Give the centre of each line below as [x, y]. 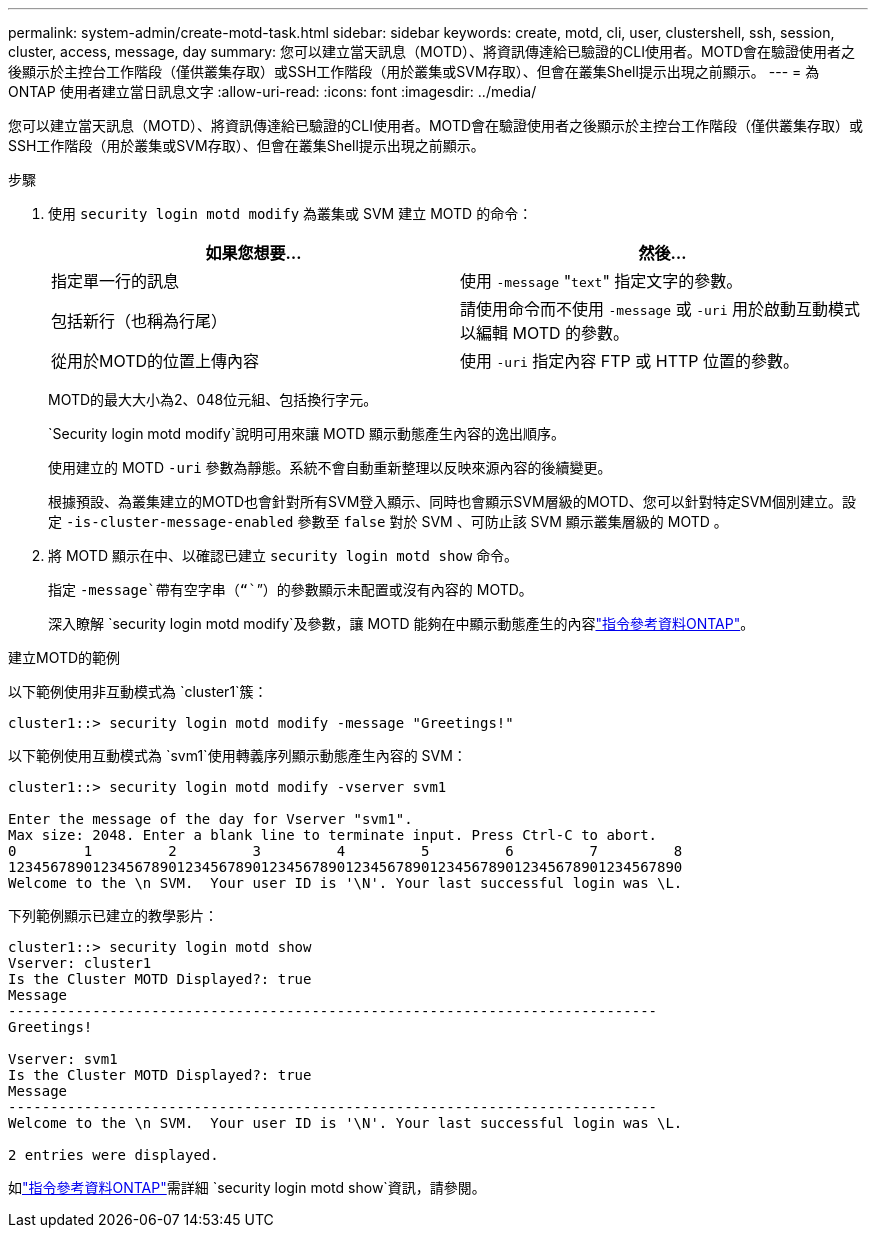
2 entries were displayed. [113, 1155]
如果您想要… [253, 253]
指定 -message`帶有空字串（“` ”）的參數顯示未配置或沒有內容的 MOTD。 [290, 589]
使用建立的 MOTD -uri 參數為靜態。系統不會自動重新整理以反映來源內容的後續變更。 [330, 467]
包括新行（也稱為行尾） [139, 321]
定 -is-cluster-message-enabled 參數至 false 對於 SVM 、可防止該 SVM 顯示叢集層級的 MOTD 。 [388, 521]
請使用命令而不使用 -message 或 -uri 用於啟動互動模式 [660, 309]
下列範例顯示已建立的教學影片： [113, 915]
